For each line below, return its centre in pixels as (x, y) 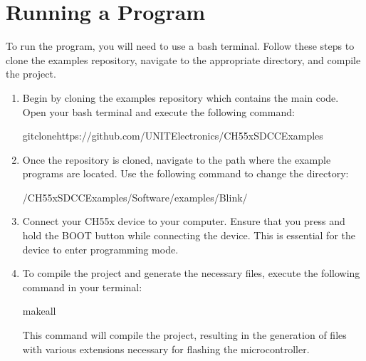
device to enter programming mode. (100, 249)
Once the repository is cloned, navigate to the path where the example (177, 159)
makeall (39, 311)
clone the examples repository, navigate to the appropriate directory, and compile (183, 59)
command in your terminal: (82, 287)
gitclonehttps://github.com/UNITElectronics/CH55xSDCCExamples (173, 136)
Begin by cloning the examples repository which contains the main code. (181, 97)
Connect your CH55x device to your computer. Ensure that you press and (184, 221)
